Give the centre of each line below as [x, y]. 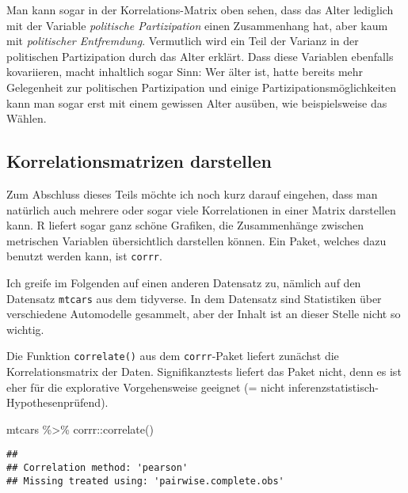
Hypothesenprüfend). [57, 402]
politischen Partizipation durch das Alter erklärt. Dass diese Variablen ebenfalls [200, 56]
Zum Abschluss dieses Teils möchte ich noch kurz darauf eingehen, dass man [192, 193]
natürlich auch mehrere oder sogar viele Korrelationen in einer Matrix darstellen [201, 209]
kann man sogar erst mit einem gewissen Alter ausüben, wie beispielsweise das [197, 102]
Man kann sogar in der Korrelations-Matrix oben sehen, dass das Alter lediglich [200, 9]
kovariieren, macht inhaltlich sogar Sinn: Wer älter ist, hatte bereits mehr [185, 72]
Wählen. [27, 118]
